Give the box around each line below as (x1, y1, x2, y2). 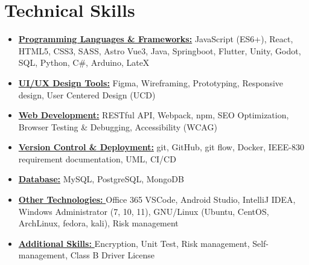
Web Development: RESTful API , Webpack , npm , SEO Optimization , (18, 109, 289, 121)
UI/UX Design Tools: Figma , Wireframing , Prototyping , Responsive (18, 76, 284, 89)
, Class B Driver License (65, 249, 155, 261)
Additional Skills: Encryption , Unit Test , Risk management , (18, 237, 250, 249)
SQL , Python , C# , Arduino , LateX (18, 56, 150, 69)
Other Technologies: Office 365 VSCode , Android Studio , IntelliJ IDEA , (18, 193, 296, 206)
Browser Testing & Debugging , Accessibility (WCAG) (18, 120, 217, 133)
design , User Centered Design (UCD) (18, 88, 156, 101)
